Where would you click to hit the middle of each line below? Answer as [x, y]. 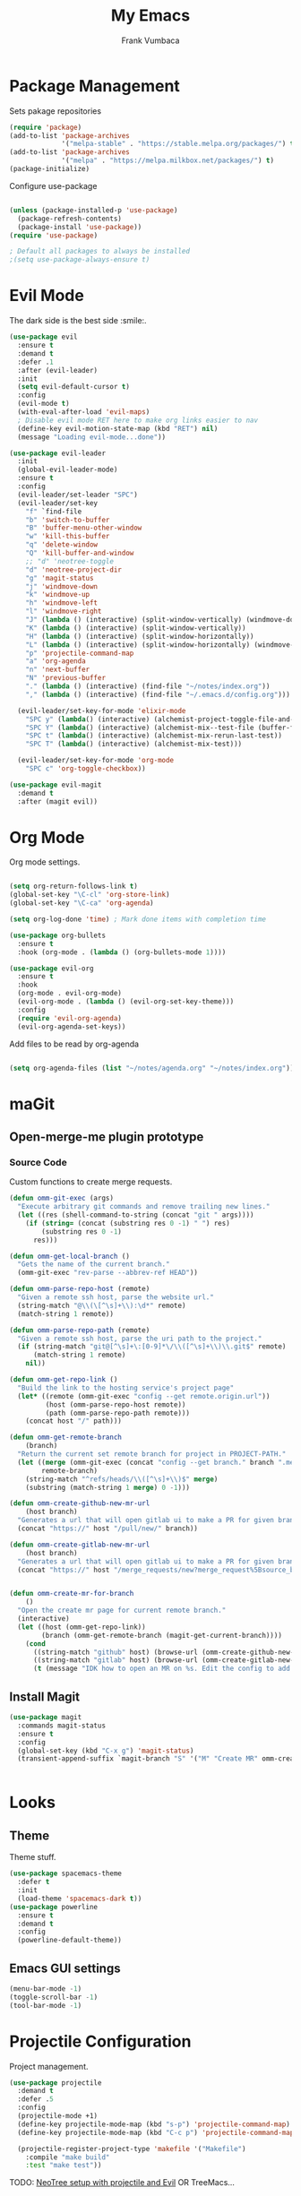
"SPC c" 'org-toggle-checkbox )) [86, 769]
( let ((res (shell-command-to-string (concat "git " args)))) [136, 1215]
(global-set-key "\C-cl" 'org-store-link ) [90, 895]
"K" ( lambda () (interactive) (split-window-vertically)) [136, 628]
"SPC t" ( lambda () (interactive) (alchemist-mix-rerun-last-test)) [154, 736]
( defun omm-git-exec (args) [62, 1198]
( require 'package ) [46, 127]
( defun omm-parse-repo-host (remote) [80, 1289]
